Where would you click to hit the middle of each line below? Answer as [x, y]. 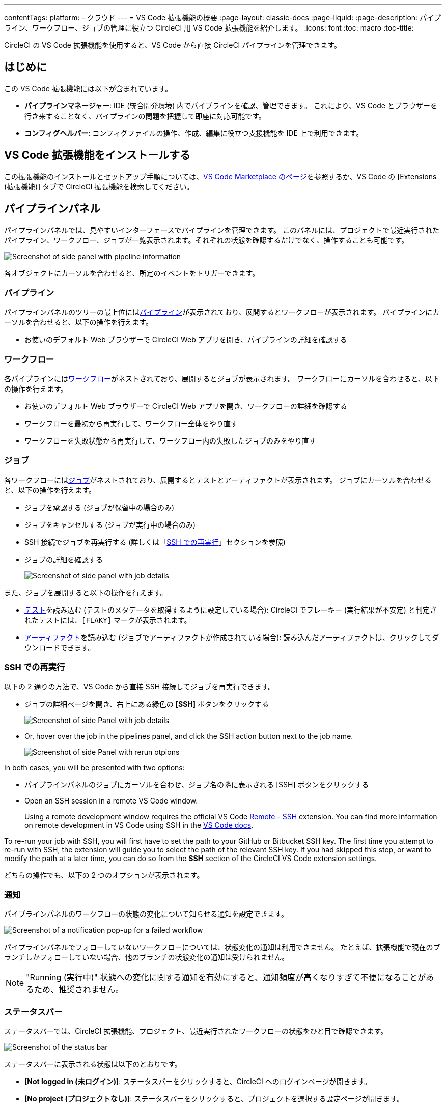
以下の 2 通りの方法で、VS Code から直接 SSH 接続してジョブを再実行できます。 [140, 686]
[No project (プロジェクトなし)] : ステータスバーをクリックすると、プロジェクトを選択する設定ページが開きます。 [214, 1099]
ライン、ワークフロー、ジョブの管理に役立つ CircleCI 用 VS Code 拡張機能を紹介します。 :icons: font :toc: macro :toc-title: [209, 28]
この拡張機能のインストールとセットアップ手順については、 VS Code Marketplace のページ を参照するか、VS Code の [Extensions [220, 176]
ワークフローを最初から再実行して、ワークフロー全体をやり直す [131, 424]
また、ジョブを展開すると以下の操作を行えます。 [86, 592]
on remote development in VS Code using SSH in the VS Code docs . [139, 825]
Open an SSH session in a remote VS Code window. [111, 800]
